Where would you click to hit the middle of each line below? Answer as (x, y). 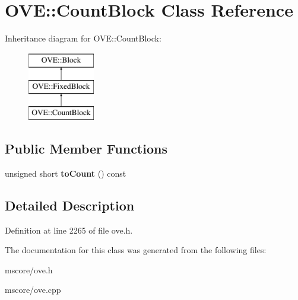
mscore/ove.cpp (33, 290)
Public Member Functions (86, 149)
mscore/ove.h (29, 269)
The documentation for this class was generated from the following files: (136, 250)
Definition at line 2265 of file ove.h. (69, 230)
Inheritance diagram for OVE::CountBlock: (83, 38)
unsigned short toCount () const (66, 173)
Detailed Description (70, 205)
